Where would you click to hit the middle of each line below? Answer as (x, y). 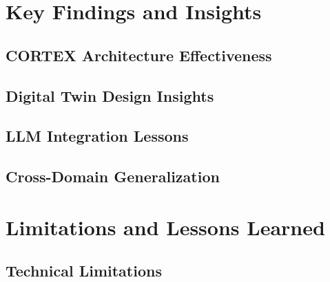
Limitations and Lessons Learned (165, 227)
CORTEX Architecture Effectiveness (139, 55)
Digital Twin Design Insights (110, 95)
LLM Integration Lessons (97, 136)
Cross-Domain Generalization (113, 176)
